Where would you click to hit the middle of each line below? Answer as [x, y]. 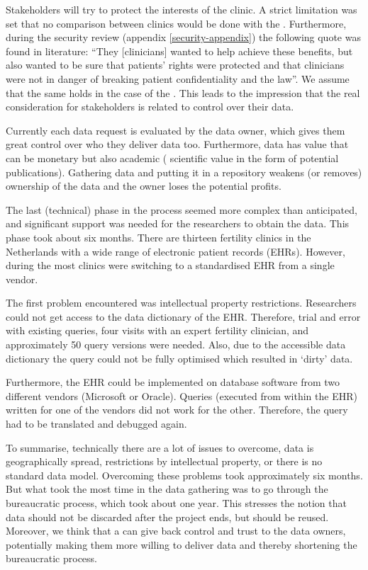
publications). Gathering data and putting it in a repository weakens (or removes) [184, 172]
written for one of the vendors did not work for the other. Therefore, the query [177, 410]
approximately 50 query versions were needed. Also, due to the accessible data [176, 344]
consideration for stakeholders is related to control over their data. [150, 107]
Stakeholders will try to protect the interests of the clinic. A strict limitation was [182, 9]
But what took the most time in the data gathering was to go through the [167, 489]
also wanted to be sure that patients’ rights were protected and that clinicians [175, 65]
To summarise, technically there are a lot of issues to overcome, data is [160, 447]
